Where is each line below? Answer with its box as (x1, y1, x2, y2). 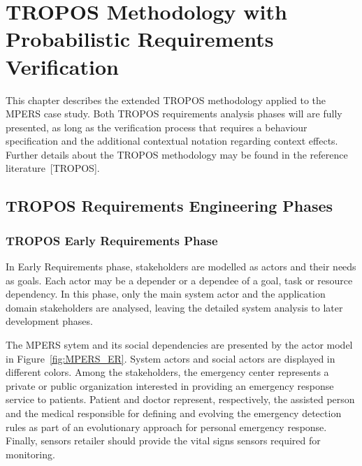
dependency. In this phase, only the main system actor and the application (6, 286, 326, 301)
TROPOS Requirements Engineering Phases (6, 195, 333, 217)
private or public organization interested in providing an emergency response (6, 378, 334, 393)
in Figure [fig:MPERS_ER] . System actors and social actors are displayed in (6, 351, 335, 365)
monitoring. (6, 446, 55, 461)
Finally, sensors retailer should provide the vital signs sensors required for (6, 433, 321, 448)
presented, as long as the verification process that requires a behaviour (6, 119, 307, 134)
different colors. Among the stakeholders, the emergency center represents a (6, 365, 329, 379)
